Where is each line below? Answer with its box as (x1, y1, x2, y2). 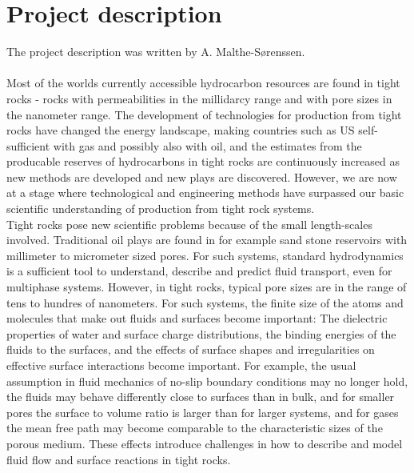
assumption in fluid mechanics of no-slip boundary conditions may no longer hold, (6, 372, 408, 389)
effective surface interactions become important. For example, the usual (6, 357, 356, 373)
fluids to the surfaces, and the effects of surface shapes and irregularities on (6, 341, 375, 358)
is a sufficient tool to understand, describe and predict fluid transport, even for (6, 263, 392, 279)
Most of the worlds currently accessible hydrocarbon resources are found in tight (6, 74, 400, 91)
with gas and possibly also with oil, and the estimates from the (53, 137, 362, 154)
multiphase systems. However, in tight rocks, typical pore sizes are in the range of (6, 279, 407, 295)
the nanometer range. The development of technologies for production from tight (6, 106, 402, 122)
